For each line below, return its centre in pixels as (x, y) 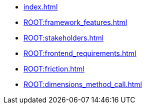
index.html (41, 7)
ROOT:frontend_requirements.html (80, 53)
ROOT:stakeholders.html (64, 38)
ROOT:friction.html (54, 69)
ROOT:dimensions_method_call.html (83, 84)
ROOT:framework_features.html (75, 22)
